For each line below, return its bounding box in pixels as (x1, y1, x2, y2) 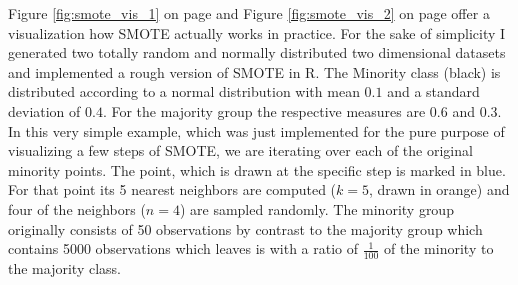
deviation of (8, 100, 81, 121)
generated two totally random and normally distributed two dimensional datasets (8, 42, 506, 63)
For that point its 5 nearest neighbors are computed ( (8, 179, 337, 200)
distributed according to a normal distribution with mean (8, 81, 360, 102)
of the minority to (384, 238, 494, 259)
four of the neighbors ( (8, 198, 146, 219)
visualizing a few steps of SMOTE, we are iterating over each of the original (8, 140, 473, 161)
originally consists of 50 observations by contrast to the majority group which (8, 218, 483, 239)
